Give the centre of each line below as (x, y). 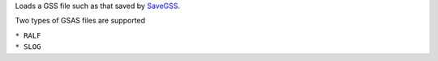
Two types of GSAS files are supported (80, 21)
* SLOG (28, 47)
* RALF (28, 35)
